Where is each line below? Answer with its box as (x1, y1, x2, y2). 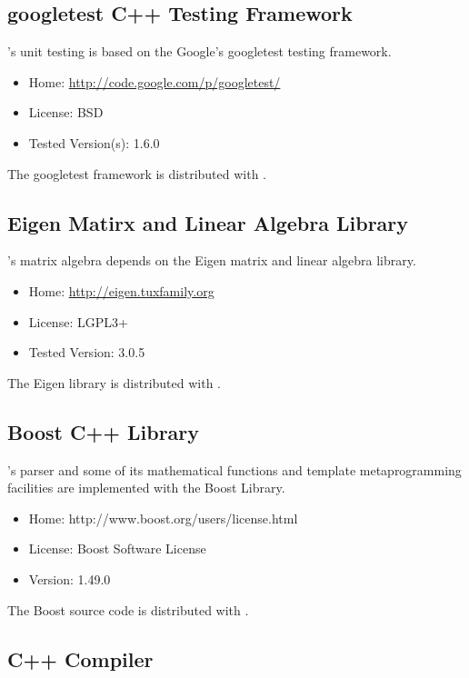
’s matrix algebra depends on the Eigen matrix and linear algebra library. (7, 251, 416, 270)
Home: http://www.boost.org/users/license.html (28, 508, 298, 527)
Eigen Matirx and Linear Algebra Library (7, 208, 409, 236)
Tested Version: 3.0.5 (28, 343, 145, 362)
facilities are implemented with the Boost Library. (7, 478, 285, 497)
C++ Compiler (7, 644, 154, 673)
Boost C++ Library (7, 417, 200, 445)
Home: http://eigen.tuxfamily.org (28, 281, 215, 300)
